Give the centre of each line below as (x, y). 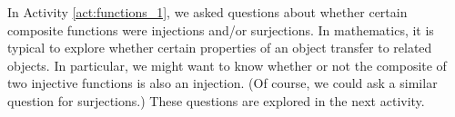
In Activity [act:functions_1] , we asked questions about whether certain (207, 12)
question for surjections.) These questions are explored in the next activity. (216, 100)
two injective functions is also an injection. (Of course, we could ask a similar (222, 83)
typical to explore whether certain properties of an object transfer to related (220, 48)
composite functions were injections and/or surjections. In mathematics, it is (221, 29)
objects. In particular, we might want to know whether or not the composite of (227, 65)
